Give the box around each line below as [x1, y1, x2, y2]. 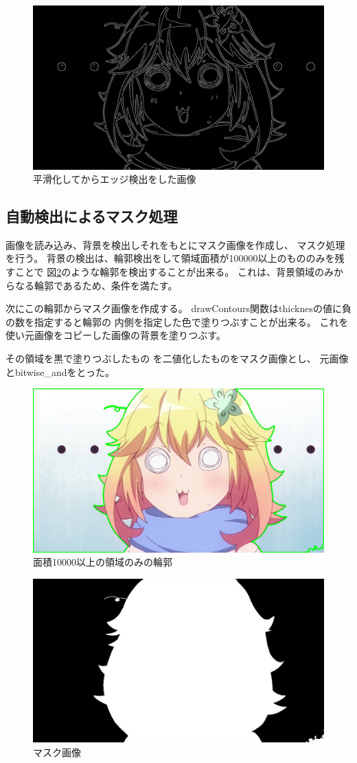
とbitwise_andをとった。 [5, 364, 115, 379]
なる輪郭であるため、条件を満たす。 [14, 278, 178, 292]
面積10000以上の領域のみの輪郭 [33, 555, 172, 569]
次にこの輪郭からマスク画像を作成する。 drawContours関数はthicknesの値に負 [5, 301, 352, 316]
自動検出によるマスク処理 [5, 206, 178, 227]
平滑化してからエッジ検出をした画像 [33, 172, 196, 186]
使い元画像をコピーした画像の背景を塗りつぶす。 [5, 328, 226, 342]
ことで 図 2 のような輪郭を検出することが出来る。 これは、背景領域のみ [14, 265, 334, 279]
